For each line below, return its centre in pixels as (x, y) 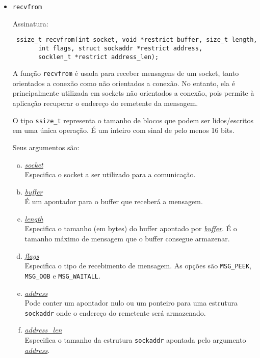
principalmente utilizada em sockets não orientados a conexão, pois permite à (133, 93)
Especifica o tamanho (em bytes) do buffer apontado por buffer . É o (131, 228)
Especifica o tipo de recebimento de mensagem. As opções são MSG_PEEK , (138, 266)
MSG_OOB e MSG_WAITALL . (62, 275)
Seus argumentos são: (46, 147)
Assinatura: (30, 23)
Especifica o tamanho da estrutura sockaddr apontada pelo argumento (135, 340)
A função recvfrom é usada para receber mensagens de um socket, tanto (126, 73)
